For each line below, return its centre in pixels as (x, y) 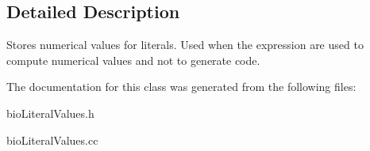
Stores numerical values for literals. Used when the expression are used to (185, 45)
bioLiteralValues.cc (52, 140)
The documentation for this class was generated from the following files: (181, 87)
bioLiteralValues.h (50, 113)
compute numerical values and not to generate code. (133, 60)
